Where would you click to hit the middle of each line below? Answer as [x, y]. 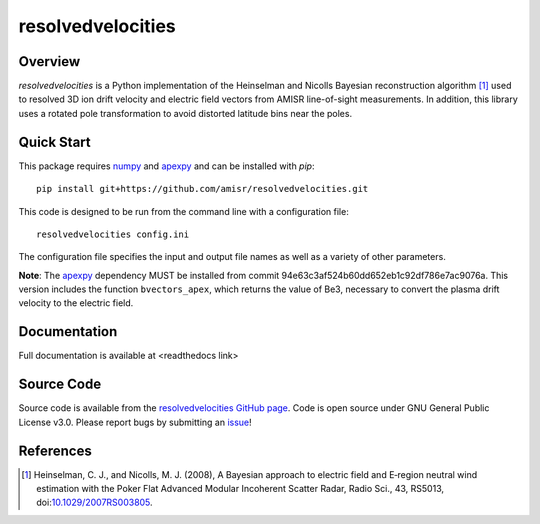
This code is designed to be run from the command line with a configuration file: [183, 211]
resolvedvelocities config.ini [113, 234]
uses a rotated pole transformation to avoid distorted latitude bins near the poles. [185, 113]
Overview [49, 61]
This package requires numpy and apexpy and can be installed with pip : [166, 166]
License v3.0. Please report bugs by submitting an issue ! [135, 422]
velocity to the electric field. [76, 303]
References [55, 450]
